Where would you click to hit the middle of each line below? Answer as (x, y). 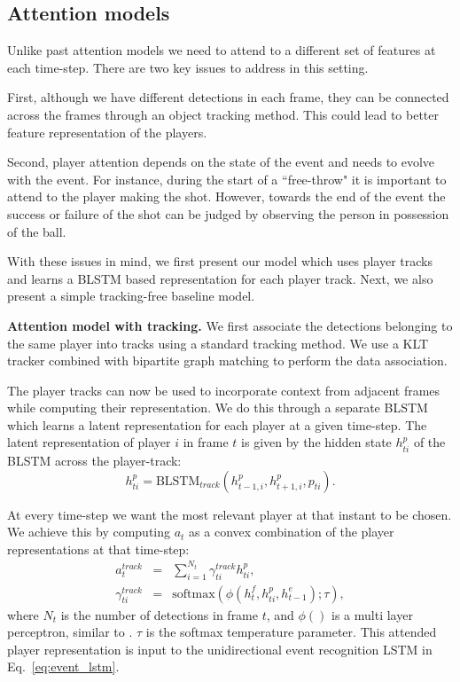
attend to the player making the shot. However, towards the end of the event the (226, 196)
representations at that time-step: (98, 549)
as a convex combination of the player (292, 532)
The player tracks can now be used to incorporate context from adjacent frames (224, 390)
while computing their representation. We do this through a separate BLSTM (218, 408)
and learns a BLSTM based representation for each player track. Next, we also (220, 278)
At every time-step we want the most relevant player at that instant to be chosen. (230, 514)
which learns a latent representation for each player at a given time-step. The (217, 424)
